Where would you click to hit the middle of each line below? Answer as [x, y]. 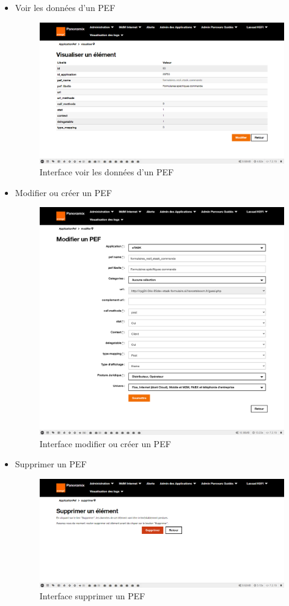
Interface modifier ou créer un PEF [105, 443]
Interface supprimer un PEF [92, 596]
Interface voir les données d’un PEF [107, 172]
